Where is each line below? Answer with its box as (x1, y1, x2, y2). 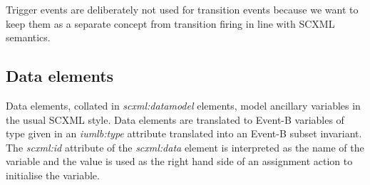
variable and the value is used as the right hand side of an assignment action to (6, 154, 353, 169)
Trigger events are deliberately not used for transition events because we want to (6, 2, 359, 16)
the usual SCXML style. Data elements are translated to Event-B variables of (6, 112, 344, 127)
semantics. (6, 30, 51, 45)
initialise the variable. (6, 167, 100, 182)
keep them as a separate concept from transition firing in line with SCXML (6, 16, 335, 31)
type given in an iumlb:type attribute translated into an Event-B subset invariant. (6, 126, 362, 141)
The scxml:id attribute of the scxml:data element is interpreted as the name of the (6, 139, 364, 154)
